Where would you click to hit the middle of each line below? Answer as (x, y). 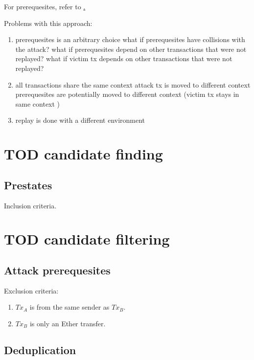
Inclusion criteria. (30, 205)
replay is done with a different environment (80, 120)
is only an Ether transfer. (68, 323)
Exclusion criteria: (31, 290)
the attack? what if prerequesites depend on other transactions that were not (131, 49)
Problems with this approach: (48, 23)
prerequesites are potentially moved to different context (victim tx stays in (127, 94)
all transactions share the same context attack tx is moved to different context (133, 84)
